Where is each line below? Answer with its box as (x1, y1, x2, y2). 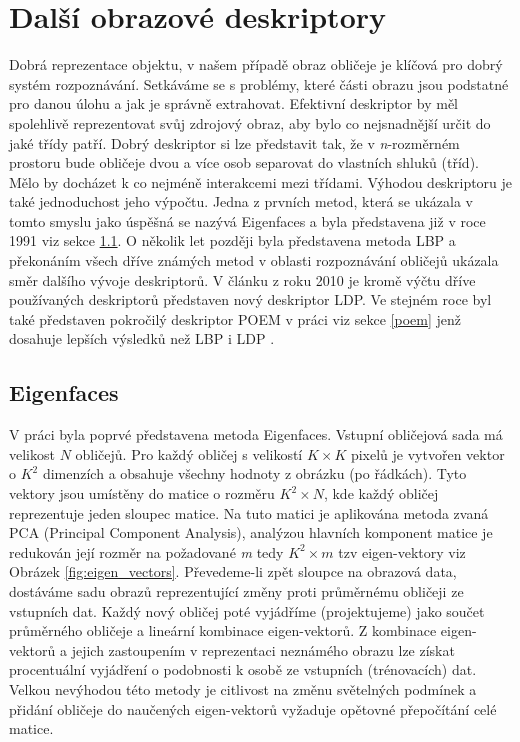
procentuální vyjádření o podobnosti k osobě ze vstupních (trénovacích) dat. (9, 659, 477, 680)
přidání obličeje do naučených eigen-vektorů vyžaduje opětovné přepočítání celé (9, 698, 497, 719)
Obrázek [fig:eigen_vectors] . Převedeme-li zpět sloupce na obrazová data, (9, 561, 457, 582)
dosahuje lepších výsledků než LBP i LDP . (9, 328, 275, 349)
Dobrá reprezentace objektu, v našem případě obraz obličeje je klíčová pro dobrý (9, 54, 503, 75)
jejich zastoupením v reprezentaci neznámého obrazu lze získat (71, 639, 455, 660)
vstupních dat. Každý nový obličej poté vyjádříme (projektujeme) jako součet (9, 600, 485, 621)
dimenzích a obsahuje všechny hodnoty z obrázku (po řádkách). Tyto (42, 463, 467, 484)
